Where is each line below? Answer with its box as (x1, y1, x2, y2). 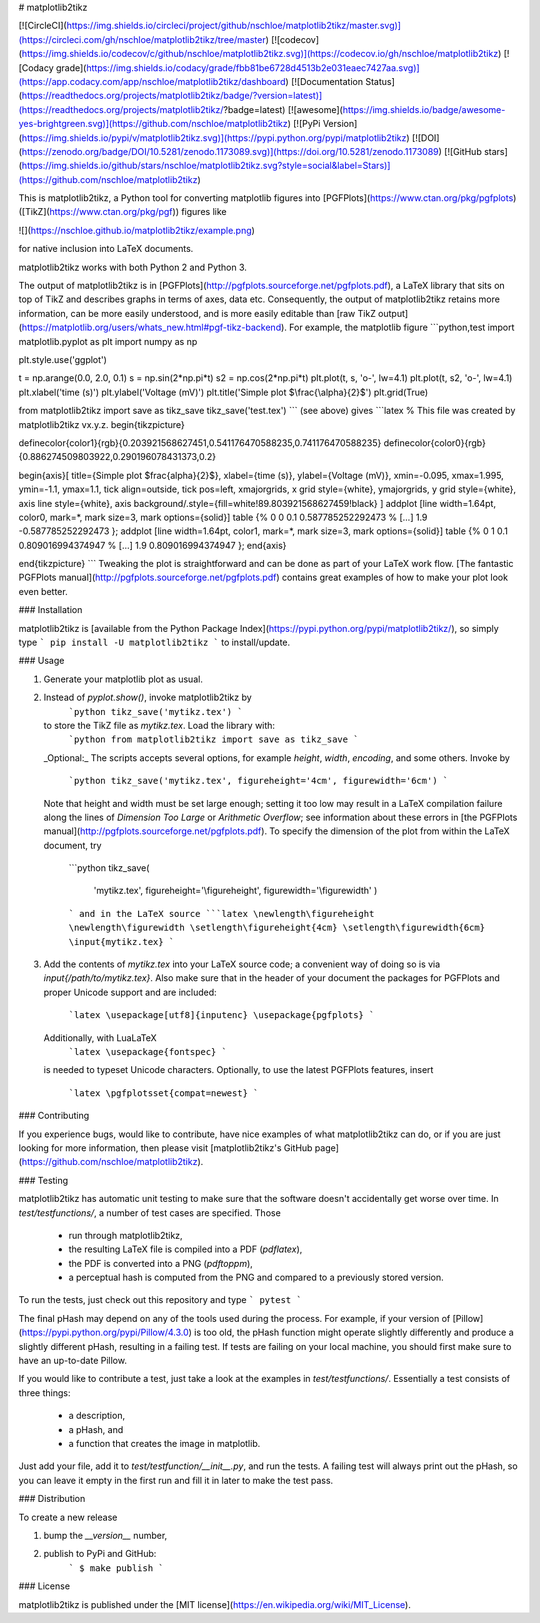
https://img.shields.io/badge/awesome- (342, 103, 506, 115)
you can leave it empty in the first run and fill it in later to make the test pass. (18, 1474, 334, 1486)
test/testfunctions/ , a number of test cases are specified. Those (18, 1206, 282, 1219)
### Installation (18, 604, 83, 616)
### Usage (18, 655, 65, 667)
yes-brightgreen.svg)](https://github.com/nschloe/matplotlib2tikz (18, 118, 289, 130)
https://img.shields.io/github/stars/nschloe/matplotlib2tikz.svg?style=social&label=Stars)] (21, 160, 391, 172)
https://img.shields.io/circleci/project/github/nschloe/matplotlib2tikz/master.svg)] (66, 20, 402, 32)
